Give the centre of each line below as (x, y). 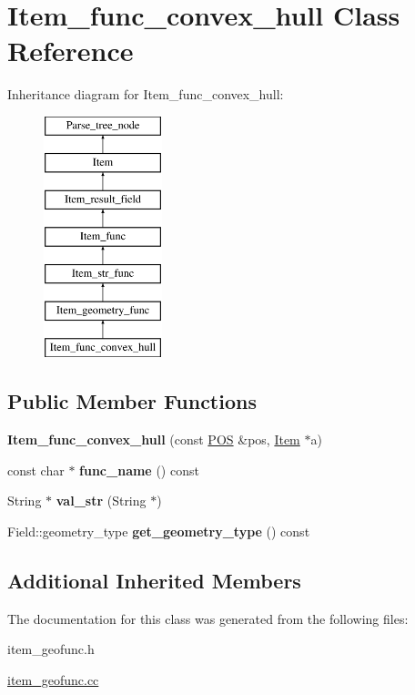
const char (36, 470)
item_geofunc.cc (53, 680)
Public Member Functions (132, 401)
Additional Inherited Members (154, 581)
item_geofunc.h (51, 649)
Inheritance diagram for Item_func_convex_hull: (146, 94)
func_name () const (139, 470)
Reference (71, 51)
